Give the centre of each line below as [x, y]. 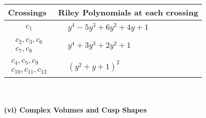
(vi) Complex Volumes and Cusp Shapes [75, 110]
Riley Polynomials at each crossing [128, 12]
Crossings [27, 12]
